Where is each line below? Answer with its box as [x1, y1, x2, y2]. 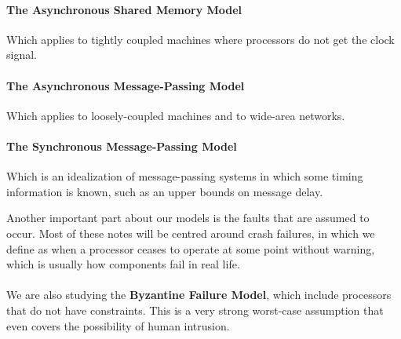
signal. [6, 46, 37, 63]
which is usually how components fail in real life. [6, 256, 240, 272]
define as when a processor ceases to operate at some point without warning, [6, 240, 375, 257]
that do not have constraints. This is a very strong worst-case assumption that [6, 301, 384, 318]
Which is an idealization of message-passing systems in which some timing [6, 168, 363, 184]
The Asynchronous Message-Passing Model [6, 77, 245, 93]
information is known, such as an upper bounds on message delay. [6, 183, 323, 199]
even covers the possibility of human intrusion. [6, 317, 230, 334]
